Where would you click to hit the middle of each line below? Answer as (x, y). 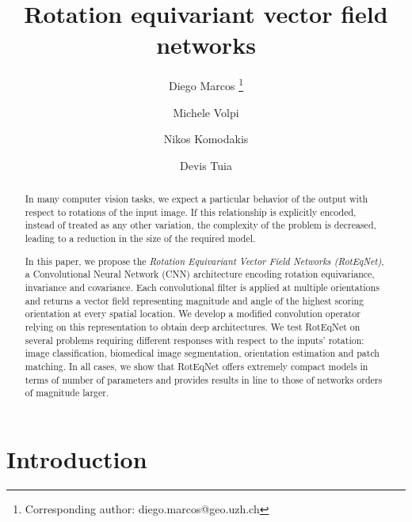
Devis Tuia (206, 165)
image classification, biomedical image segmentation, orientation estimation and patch (202, 353)
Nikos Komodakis (206, 139)
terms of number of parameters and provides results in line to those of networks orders (204, 379)
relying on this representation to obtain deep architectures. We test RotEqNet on (193, 326)
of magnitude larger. (67, 393)
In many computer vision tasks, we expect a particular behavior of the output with (196, 199)
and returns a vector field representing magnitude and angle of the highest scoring (195, 300)
